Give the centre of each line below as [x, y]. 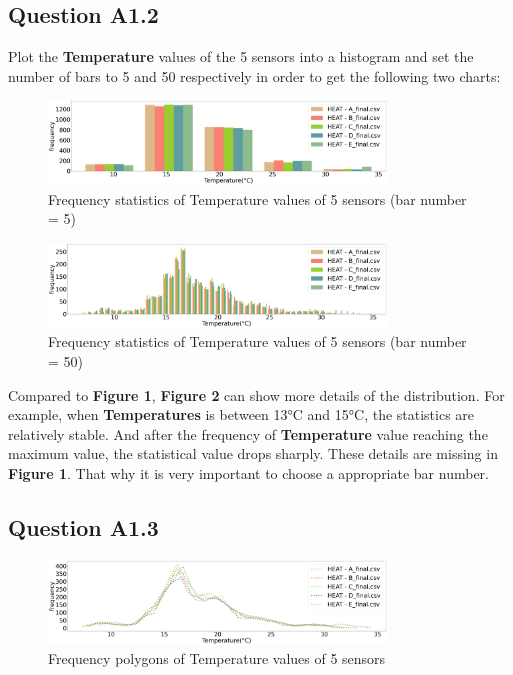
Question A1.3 [83, 526]
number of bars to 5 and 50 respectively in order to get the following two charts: [254, 75]
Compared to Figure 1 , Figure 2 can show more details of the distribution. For [256, 394]
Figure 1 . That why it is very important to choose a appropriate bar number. [248, 472]
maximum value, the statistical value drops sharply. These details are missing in [253, 453]
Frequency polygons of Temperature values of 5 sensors [217, 658]
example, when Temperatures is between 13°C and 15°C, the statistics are [241, 414]
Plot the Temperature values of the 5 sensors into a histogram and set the [241, 56]
